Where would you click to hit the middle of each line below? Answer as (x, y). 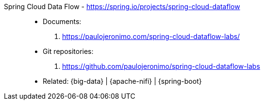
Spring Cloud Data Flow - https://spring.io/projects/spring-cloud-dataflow (122, 6)
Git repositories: (68, 51)
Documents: (62, 21)
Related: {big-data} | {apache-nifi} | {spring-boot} (122, 81)
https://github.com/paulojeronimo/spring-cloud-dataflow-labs (161, 66)
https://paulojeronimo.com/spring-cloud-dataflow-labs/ (151, 36)
